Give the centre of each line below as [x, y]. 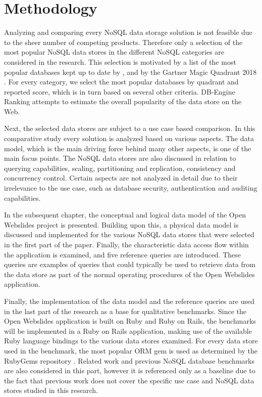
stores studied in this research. [51, 390]
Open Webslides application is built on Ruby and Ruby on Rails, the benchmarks [130, 321]
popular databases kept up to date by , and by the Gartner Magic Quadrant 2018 [130, 72]
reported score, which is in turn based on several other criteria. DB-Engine [120, 91]
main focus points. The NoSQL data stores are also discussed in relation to [120, 158]
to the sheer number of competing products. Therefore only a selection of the [123, 42]
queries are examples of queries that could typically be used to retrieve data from [130, 264]
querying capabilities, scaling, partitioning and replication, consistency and [120, 168]
